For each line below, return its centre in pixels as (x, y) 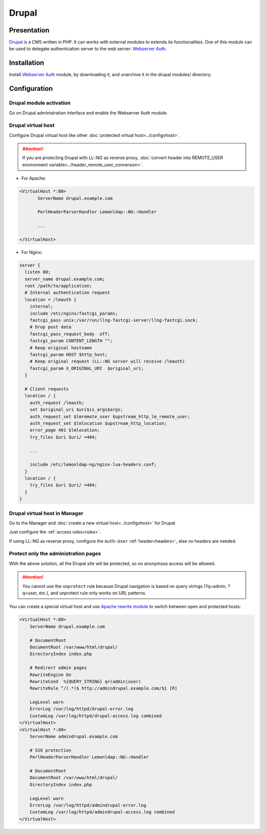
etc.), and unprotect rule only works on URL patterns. (93, 593)
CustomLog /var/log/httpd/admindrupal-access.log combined (102, 812)
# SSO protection (51, 750)
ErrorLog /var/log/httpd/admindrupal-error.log (88, 805)
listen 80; (38, 272)
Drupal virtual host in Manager (46, 513)
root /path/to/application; (58, 286)
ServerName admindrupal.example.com (74, 737)
